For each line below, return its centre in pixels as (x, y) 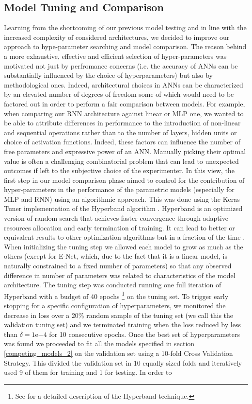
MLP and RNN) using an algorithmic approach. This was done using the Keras (122, 199)
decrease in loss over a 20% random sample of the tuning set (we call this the (119, 315)
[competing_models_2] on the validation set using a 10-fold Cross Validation (118, 353)
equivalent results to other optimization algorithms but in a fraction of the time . (125, 237)
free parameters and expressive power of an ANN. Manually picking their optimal (125, 151)
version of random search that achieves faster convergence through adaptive (116, 218)
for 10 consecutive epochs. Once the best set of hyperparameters (145, 334)
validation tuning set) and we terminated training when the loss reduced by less (122, 325)
